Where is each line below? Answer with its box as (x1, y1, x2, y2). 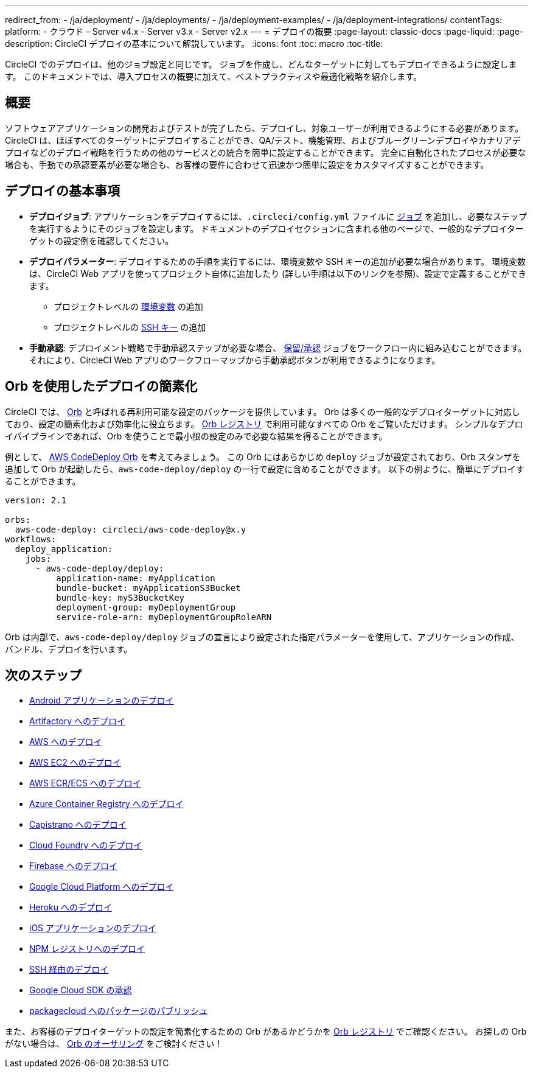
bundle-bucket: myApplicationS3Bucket (56, 582, 241, 593)
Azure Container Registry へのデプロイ (29, 799, 184, 809)
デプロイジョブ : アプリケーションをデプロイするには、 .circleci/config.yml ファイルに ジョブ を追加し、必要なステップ (29, 211, 528, 222)
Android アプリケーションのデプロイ (29, 695, 174, 706)
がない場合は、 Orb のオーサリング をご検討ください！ (5, 1038, 223, 1049)
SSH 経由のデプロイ (29, 964, 109, 975)
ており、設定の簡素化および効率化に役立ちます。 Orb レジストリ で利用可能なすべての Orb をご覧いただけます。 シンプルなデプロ (5, 418, 523, 429)
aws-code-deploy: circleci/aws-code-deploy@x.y (15, 524, 246, 534)
